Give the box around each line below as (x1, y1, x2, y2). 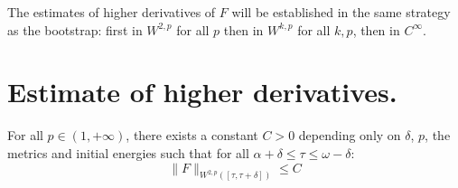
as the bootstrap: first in (7, 20, 143, 39)
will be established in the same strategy (231, 3, 451, 21)
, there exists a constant (126, 126, 258, 145)
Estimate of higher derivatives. (7, 73, 397, 110)
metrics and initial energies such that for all (7, 143, 249, 162)
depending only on (298, 126, 401, 145)
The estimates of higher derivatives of (7, 3, 216, 21)
